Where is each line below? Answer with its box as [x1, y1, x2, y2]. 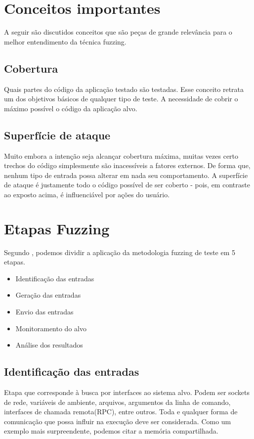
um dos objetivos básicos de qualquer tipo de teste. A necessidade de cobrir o [4, 93, 238, 104]
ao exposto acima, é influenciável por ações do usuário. [4, 189, 170, 199]
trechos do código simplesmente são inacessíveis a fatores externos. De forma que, [4, 160, 251, 171]
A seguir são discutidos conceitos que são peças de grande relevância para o [4, 27, 232, 37]
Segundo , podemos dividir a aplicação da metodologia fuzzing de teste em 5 [4, 247, 236, 257]
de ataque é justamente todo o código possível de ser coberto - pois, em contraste [4, 179, 250, 190]
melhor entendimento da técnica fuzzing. [4, 36, 127, 46]
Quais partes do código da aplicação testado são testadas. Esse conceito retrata [4, 84, 244, 94]
